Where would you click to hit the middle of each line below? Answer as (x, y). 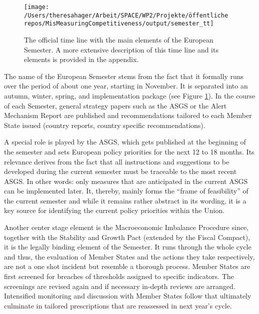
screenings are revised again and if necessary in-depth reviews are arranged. (120, 286)
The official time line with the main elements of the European (119, 39)
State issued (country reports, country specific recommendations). (105, 125)
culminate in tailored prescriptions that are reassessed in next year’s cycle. (118, 305)
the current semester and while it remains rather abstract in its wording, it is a (125, 200)
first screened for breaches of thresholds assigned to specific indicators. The (119, 276)
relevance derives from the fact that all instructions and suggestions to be (117, 161)
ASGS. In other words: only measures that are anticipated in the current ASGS (126, 181)
